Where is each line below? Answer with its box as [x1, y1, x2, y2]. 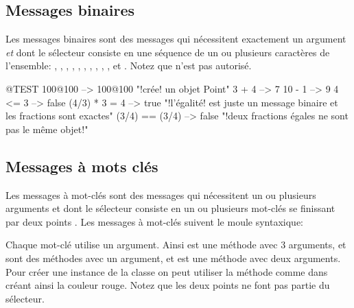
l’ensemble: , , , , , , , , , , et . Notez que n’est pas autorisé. [5, 58, 252, 73]
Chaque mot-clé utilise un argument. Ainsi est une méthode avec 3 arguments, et [5, 237, 346, 252]
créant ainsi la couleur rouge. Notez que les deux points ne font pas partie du [5, 278, 330, 292]
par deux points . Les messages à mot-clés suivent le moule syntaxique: [5, 214, 303, 228]
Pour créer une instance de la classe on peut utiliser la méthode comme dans [5, 264, 328, 279]
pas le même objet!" [5, 121, 88, 136]
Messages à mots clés [5, 155, 158, 176]
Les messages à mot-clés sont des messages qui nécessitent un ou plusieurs [5, 187, 316, 202]
